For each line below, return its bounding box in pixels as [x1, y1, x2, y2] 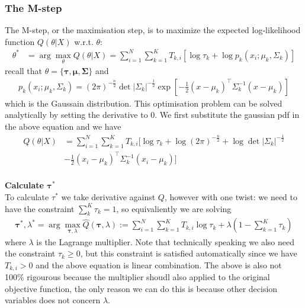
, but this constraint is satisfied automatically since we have [80, 247, 297, 259]
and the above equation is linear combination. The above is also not [36, 258, 282, 271]
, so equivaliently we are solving [116, 202, 232, 214]
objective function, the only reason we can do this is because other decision [5, 282, 278, 294]
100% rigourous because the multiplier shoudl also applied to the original [5, 271, 270, 283]
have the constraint [5, 202, 75, 214]
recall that [5, 65, 43, 77]
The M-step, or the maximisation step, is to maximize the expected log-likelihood [5, 24, 301, 36]
